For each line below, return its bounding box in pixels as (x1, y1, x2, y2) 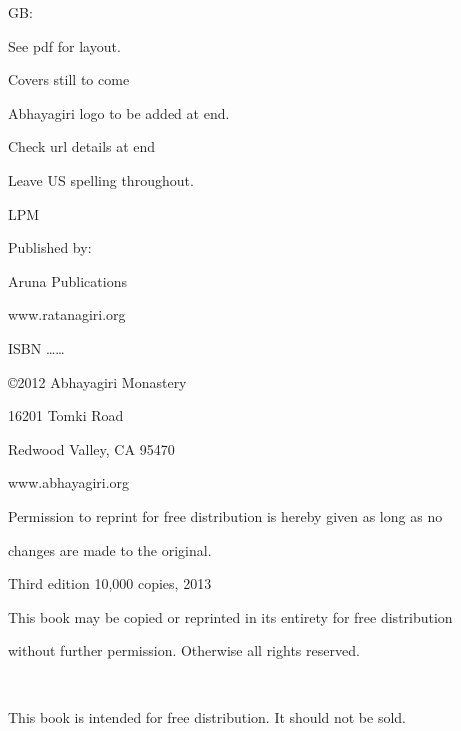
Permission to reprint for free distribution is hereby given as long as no (8, 505, 443, 526)
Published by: (8, 237, 92, 258)
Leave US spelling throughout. (8, 169, 194, 190)
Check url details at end (8, 136, 156, 157)
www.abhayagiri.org (8, 472, 130, 493)
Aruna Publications (8, 270, 127, 291)
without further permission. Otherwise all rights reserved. (8, 640, 360, 661)
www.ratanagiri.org (8, 304, 126, 325)
